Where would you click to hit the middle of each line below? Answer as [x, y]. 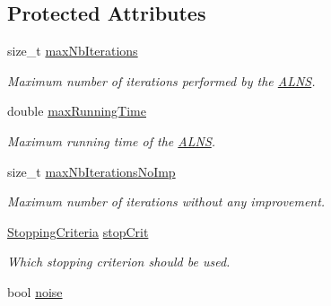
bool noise [35, 291]
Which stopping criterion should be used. [119, 262]
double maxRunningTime [77, 111]
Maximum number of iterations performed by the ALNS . [161, 80]
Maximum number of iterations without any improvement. [166, 201]
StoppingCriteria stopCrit [78, 231]
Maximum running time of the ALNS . [112, 140]
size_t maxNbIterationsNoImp [91, 171]
